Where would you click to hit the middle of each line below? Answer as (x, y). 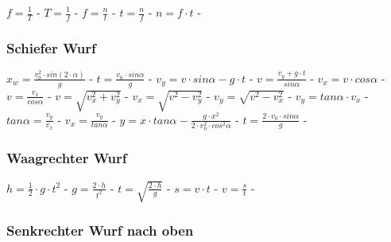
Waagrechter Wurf (67, 158)
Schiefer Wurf (51, 47)
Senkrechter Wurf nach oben (100, 230)
